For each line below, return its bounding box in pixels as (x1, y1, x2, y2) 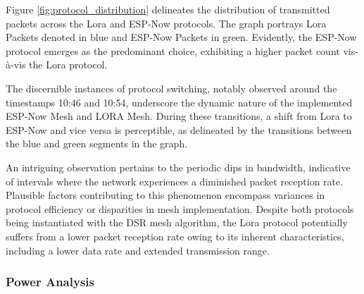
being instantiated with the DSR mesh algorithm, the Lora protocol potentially (6, 215, 348, 230)
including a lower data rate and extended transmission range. (6, 243, 270, 257)
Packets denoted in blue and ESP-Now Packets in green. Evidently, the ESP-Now (6, 30, 357, 44)
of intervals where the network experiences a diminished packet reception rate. (6, 173, 344, 188)
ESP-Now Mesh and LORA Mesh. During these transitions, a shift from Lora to (6, 109, 352, 123)
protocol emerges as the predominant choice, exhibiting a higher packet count (6, 43, 340, 58)
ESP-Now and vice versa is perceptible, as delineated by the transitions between (6, 122, 352, 137)
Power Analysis (6, 273, 94, 290)
